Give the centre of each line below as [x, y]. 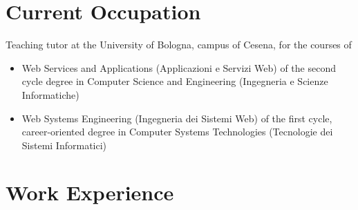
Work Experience [90, 192]
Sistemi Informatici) [64, 145]
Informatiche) [50, 94]
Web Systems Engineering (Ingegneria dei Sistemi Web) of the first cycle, [177, 118]
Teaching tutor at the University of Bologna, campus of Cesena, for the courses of [179, 45]
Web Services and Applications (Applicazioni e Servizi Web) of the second [179, 67]
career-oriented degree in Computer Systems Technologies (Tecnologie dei [177, 132]
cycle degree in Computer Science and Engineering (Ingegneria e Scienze [175, 81]
